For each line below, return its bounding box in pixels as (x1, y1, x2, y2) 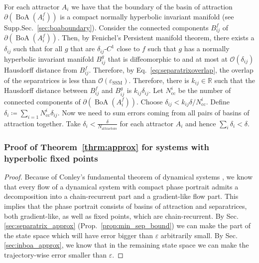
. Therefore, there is (129, 75, 189, 85)
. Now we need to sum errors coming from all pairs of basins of (57, 107, 250, 117)
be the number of (178, 85, 231, 95)
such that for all (13, 43, 63, 54)
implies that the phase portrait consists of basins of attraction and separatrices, (4, 201, 247, 211)
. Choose (136, 96, 163, 106)
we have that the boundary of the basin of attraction (71, 1, 233, 11)
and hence (185, 118, 216, 128)
